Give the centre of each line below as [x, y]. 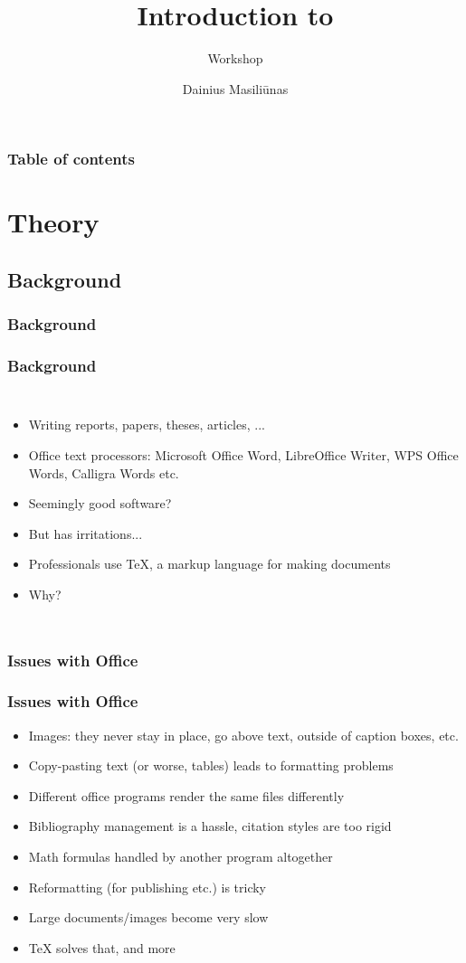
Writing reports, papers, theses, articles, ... [147, 425]
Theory [53, 222]
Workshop [235, 58]
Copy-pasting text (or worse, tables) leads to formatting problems [211, 765]
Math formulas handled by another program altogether [181, 857]
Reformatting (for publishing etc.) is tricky [147, 887]
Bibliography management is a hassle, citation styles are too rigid [210, 826]
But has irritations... [86, 533]
